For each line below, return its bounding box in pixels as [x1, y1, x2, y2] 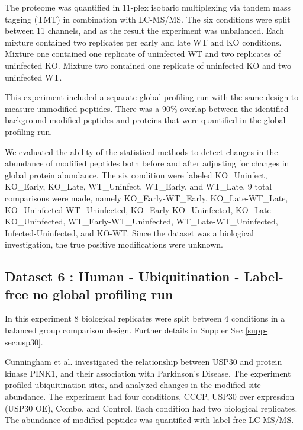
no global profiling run [33, 284, 173, 303]
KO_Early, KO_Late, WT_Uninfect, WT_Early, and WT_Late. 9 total [5, 180, 272, 192]
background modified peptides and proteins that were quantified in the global [5, 114, 286, 126]
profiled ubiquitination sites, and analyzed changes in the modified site [5, 378, 261, 391]
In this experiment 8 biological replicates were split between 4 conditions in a [5, 312, 285, 325]
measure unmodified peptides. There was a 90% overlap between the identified [5, 102, 289, 114]
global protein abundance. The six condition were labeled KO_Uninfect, [5, 168, 267, 181]
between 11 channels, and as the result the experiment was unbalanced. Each [5, 24, 284, 37]
